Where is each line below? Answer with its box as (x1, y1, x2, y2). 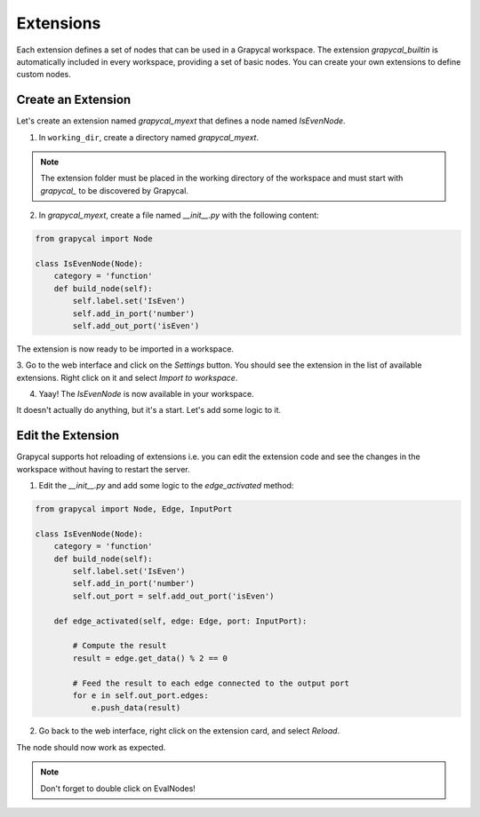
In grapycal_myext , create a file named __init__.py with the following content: (38, 210, 319, 221)
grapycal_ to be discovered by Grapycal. (40, 185, 188, 195)
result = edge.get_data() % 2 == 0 (72, 653, 228, 663)
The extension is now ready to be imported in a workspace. (16, 343, 235, 354)
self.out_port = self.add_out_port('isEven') (72, 591, 275, 601)
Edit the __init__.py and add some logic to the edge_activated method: (38, 480, 294, 491)
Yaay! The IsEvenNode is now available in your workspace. (38, 389, 254, 400)
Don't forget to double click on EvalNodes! (40, 782, 196, 794)
